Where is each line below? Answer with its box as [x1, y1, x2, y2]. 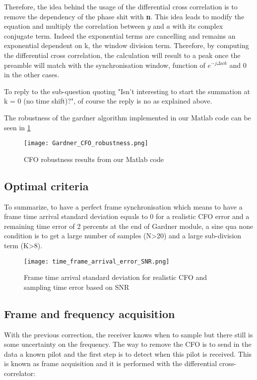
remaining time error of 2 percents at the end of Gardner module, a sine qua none [4, 220, 254, 231]
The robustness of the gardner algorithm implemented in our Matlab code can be [4, 112, 251, 122]
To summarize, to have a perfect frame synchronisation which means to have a [4, 201, 243, 212]
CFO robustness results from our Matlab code [24, 154, 164, 164]
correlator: [4, 368, 36, 378]
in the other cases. [4, 69, 60, 80]
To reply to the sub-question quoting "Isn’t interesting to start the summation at [4, 86, 250, 96]
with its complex [172, 21, 223, 31]
